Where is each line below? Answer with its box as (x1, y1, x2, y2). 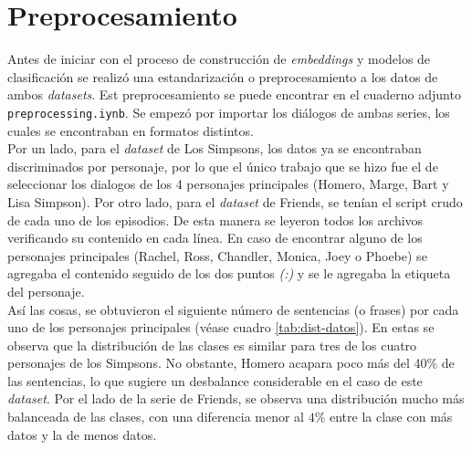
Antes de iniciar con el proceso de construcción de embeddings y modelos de (7, 49, 431, 68)
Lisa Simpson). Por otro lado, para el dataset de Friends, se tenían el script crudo (7, 192, 463, 211)
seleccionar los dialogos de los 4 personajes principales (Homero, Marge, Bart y (7, 174, 449, 194)
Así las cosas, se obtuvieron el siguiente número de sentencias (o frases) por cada (7, 299, 459, 319)
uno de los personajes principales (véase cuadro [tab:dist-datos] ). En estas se (7, 318, 435, 337)
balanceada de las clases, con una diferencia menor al (7, 407, 305, 426)
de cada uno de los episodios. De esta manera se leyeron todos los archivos (7, 210, 424, 229)
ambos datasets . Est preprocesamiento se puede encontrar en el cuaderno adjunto (7, 85, 461, 104)
